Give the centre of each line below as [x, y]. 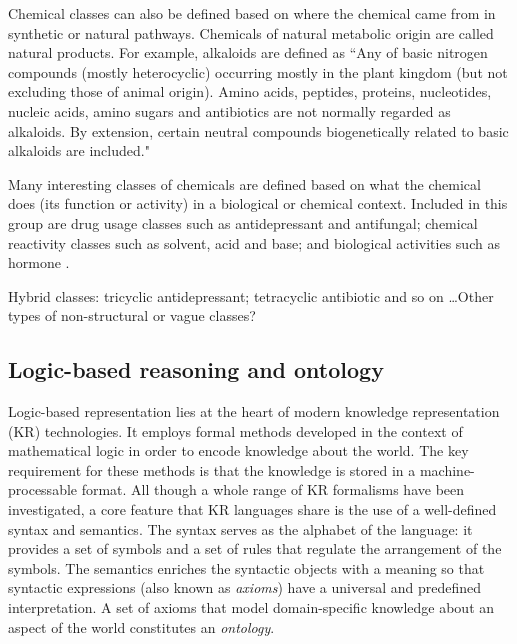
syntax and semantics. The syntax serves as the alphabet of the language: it [240, 528]
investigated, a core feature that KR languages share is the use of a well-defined [252, 509]
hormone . [39, 262]
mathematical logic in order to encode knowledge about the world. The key [238, 450]
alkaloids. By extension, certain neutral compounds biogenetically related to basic [258, 130]
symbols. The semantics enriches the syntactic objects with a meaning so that [246, 567]
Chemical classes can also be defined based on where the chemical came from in [252, 13]
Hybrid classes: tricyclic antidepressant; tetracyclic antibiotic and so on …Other [251, 295]
